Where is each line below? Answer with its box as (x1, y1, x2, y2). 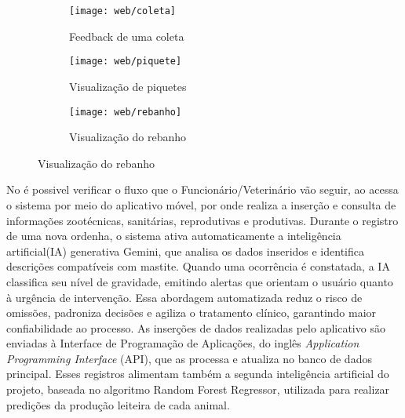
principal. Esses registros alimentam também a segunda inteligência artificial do (6, 365, 389, 382)
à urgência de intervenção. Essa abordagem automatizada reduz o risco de (6, 289, 363, 305)
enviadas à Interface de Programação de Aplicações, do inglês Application (6, 335, 359, 351)
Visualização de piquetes (69, 78, 187, 94)
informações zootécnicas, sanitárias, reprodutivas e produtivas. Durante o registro (6, 212, 399, 228)
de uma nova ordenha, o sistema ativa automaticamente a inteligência (6, 227, 341, 244)
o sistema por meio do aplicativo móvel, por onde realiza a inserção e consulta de (6, 196, 396, 213)
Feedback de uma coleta (69, 27, 184, 44)
